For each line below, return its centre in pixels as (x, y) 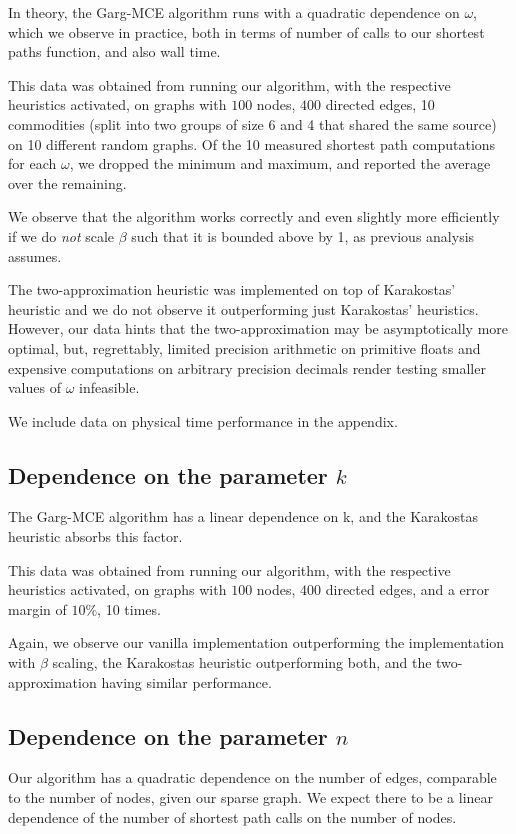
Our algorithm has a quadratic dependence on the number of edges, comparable (252, 777)
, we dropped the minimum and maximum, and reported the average (280, 163)
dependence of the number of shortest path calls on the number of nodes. (232, 816)
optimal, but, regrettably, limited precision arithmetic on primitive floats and (244, 347)
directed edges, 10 (380, 104)
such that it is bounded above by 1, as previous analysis (303, 235)
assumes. (35, 255)
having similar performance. (186, 681)
